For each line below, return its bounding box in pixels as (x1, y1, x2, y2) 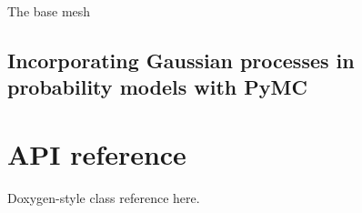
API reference (7, 135, 186, 172)
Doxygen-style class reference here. (7, 188, 200, 207)
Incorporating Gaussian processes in (7, 46, 355, 74)
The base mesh (7, 2, 91, 20)
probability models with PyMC (7, 73, 307, 101)
